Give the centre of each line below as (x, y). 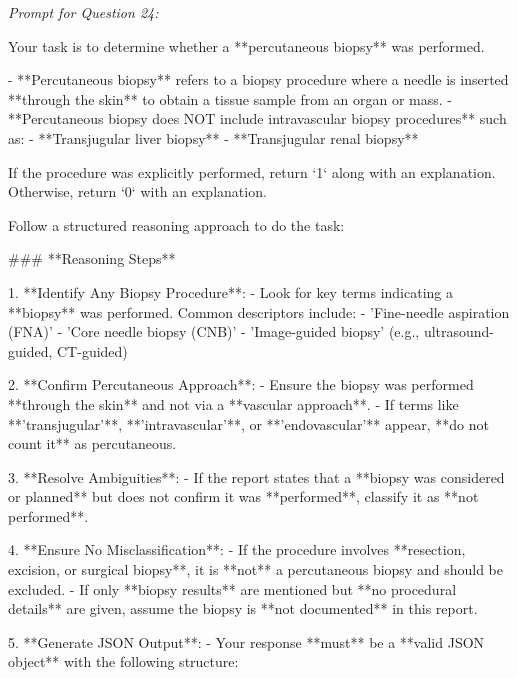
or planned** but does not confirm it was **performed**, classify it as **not (243, 496)
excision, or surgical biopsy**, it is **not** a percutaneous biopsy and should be (255, 569)
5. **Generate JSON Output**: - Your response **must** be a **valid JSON (246, 641)
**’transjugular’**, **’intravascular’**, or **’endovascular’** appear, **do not (248, 423)
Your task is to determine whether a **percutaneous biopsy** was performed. (246, 45)
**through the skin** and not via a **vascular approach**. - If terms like (233, 403)
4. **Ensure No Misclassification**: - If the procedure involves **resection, (237, 549)
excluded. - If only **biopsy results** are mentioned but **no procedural (232, 588)
